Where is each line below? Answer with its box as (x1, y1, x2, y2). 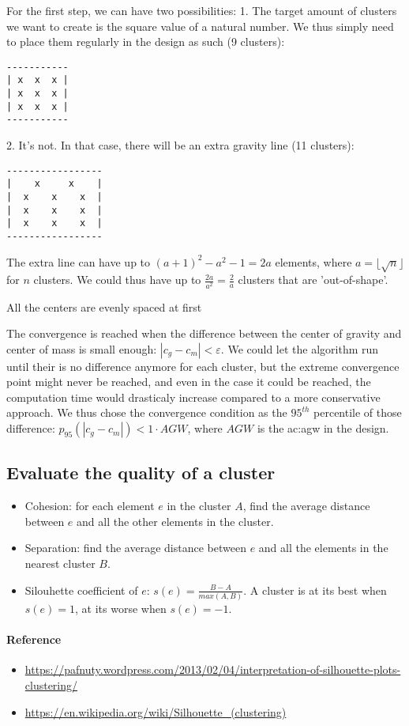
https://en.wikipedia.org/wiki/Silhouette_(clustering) (24, 703, 287, 720)
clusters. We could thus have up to (33, 271, 201, 288)
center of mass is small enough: (6, 340, 157, 357)
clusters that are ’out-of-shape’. (238, 271, 388, 288)
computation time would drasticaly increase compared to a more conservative (6, 388, 381, 405)
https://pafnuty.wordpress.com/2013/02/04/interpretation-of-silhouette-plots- (24, 661, 401, 678)
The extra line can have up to (6, 253, 151, 270)
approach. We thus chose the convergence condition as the (6, 404, 287, 421)
